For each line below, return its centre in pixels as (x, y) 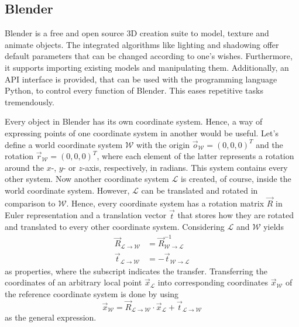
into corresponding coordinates (213, 282)
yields (274, 227)
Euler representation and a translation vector (86, 215)
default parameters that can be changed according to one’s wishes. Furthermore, (149, 56)
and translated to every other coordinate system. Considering (115, 227)
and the (269, 144)
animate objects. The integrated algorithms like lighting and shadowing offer (142, 44)
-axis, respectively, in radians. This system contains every (185, 167)
